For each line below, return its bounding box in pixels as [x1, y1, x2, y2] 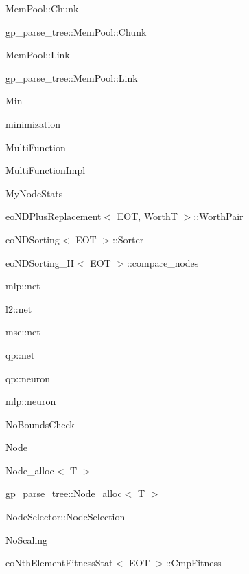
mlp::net [5, 278, 40, 293]
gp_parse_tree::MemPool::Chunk [5, 24, 147, 38]
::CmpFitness [165, 555, 222, 570]
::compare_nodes [126, 255, 199, 269]
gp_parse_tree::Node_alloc [5, 486, 122, 500]
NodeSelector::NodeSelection [5, 509, 126, 524]
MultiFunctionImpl [5, 163, 86, 177]
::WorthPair [193, 209, 244, 223]
